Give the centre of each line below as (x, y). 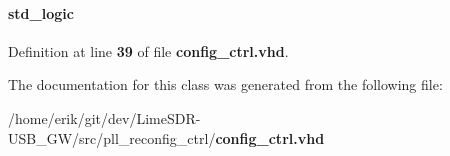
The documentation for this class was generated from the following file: (225, 84)
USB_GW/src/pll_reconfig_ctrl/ (112, 137)
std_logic (41, 12)
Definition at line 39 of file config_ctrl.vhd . (148, 50)
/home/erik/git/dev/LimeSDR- (104, 117)
